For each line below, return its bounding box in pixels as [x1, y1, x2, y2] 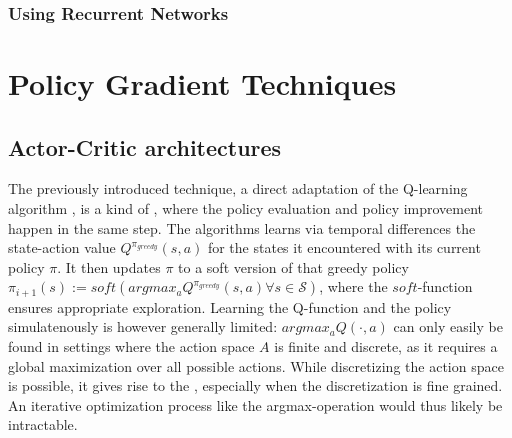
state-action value [8, 237, 116, 258]
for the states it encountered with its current [207, 237, 481, 258]
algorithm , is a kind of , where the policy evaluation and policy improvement [8, 198, 484, 219]
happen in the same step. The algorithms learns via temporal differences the [8, 217, 476, 238]
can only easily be [393, 316, 503, 337]
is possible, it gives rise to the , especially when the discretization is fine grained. [8, 375, 503, 396]
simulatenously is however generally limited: [8, 316, 278, 337]
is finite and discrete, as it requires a [274, 336, 498, 357]
